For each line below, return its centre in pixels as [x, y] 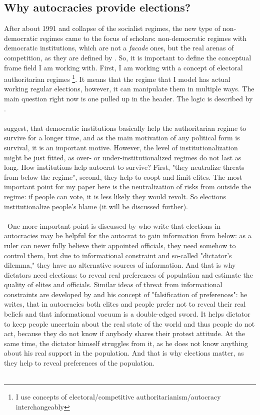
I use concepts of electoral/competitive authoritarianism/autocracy [118, 397]
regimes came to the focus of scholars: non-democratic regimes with [143, 38]
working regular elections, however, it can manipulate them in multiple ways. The [129, 89]
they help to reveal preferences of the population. [79, 363]
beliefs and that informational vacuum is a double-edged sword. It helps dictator [127, 314]
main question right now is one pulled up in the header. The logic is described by [128, 99]
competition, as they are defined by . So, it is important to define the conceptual [128, 57]
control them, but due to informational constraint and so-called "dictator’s [118, 255]
